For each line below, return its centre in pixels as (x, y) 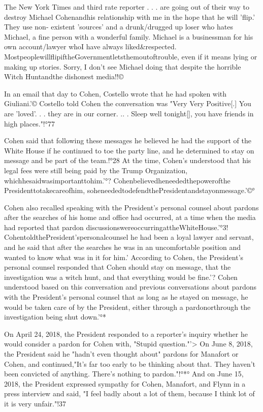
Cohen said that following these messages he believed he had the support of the (128, 140)
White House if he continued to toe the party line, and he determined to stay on (129, 150)
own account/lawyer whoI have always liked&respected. (90, 46)
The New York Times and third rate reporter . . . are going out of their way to (127, 7)
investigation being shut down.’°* (55, 317)
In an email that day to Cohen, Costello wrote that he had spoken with (116, 93)
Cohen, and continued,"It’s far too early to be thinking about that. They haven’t (130, 363)
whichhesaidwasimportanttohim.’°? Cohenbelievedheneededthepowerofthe (117, 180)
